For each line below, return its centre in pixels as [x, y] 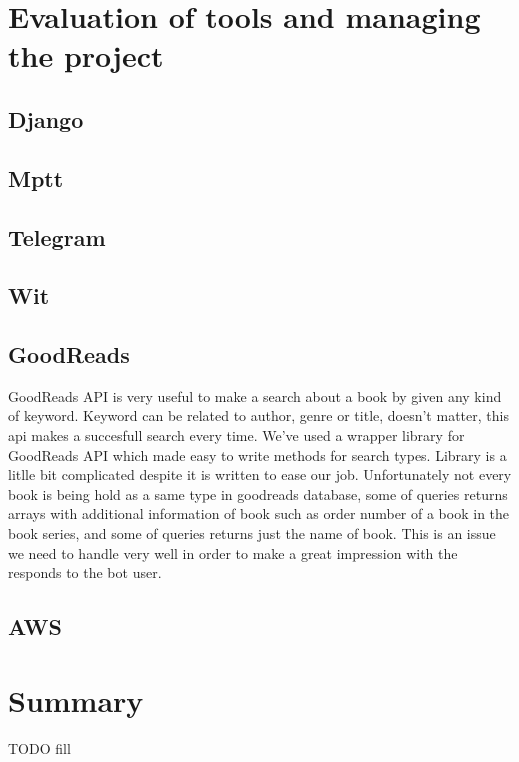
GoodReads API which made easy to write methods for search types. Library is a [257, 454]
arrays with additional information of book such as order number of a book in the [259, 513]
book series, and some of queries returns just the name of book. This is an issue [252, 533]
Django [46, 118]
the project [86, 55]
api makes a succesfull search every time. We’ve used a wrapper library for [236, 435]
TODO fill [39, 747]
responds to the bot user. [85, 572]
